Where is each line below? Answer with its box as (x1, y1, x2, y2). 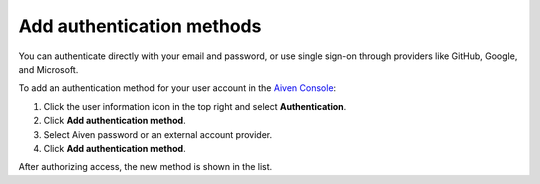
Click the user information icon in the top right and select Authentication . (43, 100, 347, 112)
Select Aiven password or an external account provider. (43, 128, 273, 140)
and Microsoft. (18, 63, 79, 75)
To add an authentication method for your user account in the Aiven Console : (18, 82, 337, 94)
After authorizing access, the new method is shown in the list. (18, 161, 273, 173)
